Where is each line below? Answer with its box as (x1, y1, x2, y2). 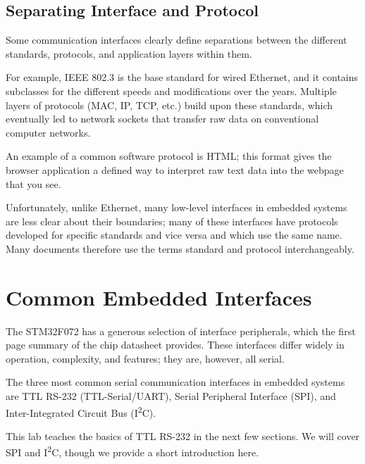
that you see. (6, 176, 61, 191)
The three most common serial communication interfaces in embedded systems (6, 375, 345, 389)
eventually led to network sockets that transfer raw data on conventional (6, 111, 319, 126)
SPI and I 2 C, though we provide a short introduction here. (6, 443, 259, 460)
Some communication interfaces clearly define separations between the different (6, 32, 347, 47)
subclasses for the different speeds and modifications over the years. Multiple (6, 83, 337, 98)
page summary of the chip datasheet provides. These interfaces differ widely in (6, 337, 345, 352)
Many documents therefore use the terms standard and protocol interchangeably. (6, 241, 354, 256)
